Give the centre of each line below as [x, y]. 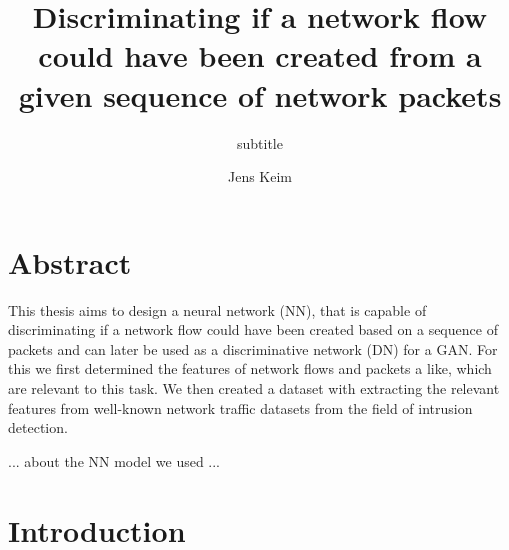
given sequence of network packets [260, 94]
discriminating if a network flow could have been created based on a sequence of [253, 329]
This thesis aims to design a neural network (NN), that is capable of [217, 309]
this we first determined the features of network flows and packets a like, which [250, 368]
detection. [38, 427]
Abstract [70, 261]
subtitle [260, 142]
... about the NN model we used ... [114, 460]
